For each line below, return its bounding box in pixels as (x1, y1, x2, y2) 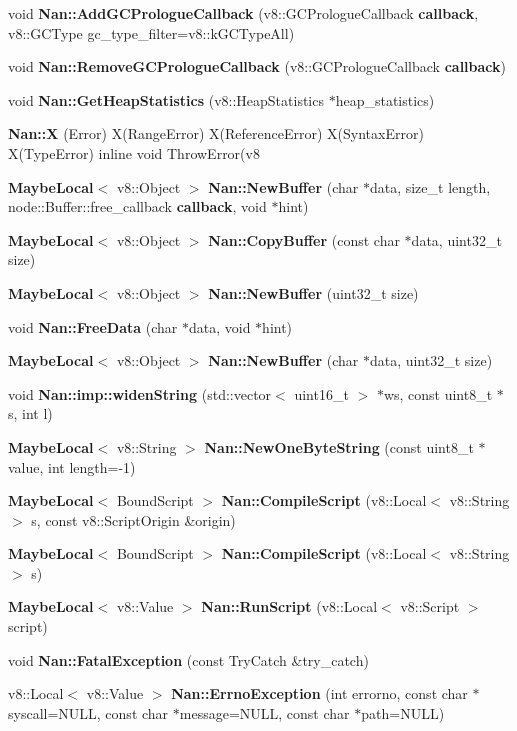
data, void (188, 316, 251, 337)
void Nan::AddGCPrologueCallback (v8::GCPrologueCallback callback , (8, 3, 479, 23)
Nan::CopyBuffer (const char (208, 229, 400, 250)
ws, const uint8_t (383, 383, 493, 404)
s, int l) (8, 403, 53, 424)
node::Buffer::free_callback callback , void (8, 196, 267, 217)
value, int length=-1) (8, 456, 136, 477)
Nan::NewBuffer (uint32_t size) (208, 282, 419, 303)
